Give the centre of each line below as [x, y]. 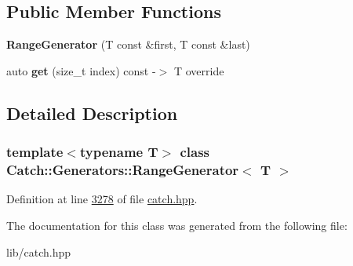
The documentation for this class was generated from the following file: [177, 225]
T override [199, 70]
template [35, 152]
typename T [119, 152]
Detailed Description [92, 113]
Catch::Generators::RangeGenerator [123, 170]
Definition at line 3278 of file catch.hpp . [102, 199]
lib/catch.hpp [39, 251]
